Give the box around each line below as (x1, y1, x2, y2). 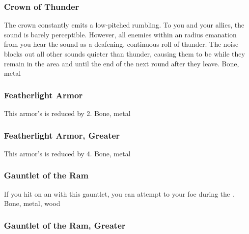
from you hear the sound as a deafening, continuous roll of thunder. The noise (4, 39, 239, 49)
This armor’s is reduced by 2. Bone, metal (4, 108, 131, 118)
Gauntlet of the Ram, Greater (4, 219, 126, 231)
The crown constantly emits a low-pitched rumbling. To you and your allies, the (4, 20, 245, 30)
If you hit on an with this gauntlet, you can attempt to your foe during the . (4, 188, 234, 199)
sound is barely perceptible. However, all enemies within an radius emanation (4, 29, 237, 39)
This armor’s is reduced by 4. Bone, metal (4, 148, 131, 158)
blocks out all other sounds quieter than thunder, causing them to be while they (4, 49, 245, 58)
